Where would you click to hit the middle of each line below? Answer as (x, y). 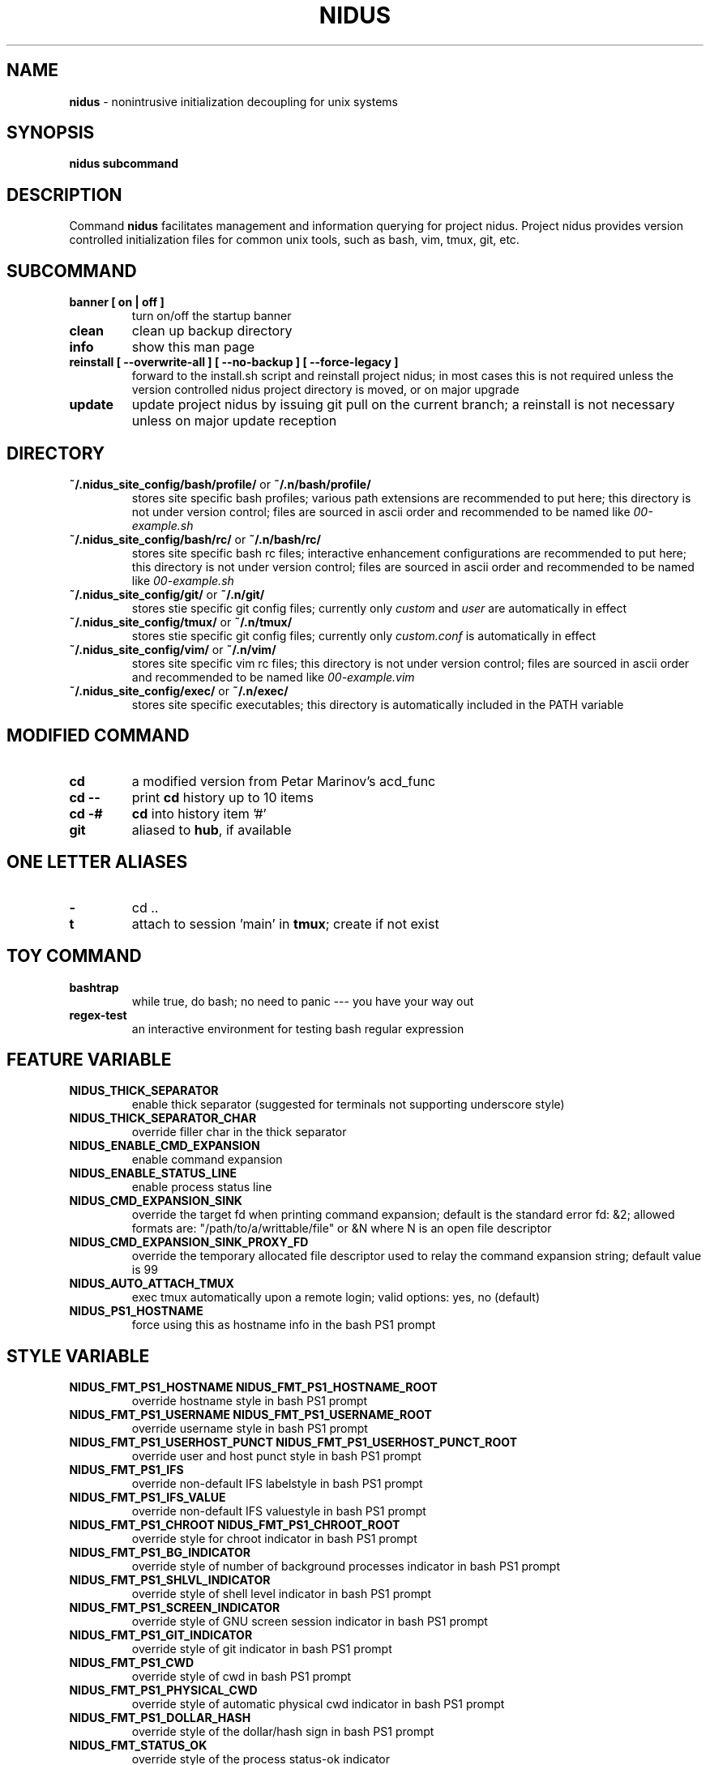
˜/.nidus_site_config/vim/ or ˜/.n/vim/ (173, 649)
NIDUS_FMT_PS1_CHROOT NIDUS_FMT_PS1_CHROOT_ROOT (235, 1525)
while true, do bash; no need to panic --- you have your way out (303, 1001)
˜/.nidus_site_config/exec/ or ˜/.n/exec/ (179, 690)
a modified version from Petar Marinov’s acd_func (284, 781)
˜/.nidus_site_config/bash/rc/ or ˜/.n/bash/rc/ (195, 539)
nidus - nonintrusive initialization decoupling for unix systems (234, 101)
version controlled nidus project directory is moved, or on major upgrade (325, 390)
